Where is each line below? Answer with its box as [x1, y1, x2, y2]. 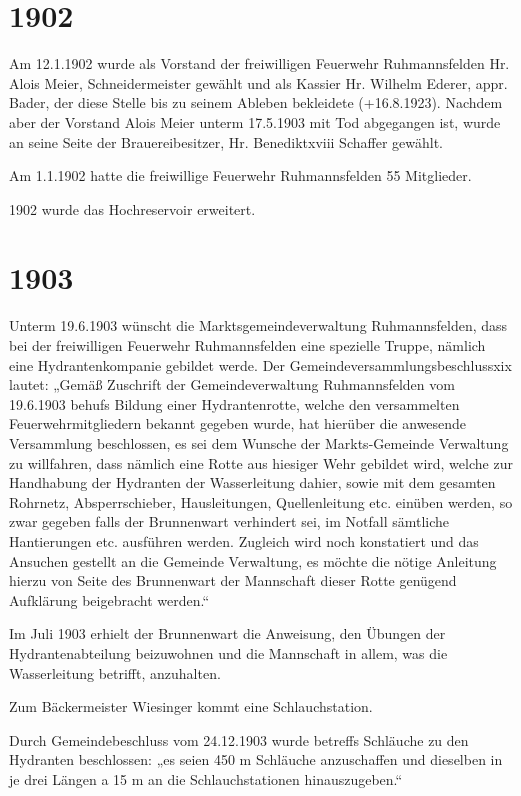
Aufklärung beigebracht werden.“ [9, 589, 210, 610]
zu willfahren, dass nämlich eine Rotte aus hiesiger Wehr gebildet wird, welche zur [9, 452, 513, 473]
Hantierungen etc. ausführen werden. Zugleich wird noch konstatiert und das [9, 530, 479, 551]
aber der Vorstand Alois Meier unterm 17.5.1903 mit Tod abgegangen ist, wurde [9, 111, 501, 132]
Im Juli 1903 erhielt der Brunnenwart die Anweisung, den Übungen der [9, 623, 446, 644]
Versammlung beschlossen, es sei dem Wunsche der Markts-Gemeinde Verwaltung [9, 432, 509, 453]
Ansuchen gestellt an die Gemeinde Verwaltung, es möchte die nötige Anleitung [9, 550, 497, 571]
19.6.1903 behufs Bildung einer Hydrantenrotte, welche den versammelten [9, 393, 460, 414]
